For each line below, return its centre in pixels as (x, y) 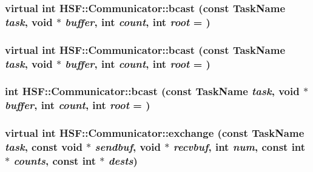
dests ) (123, 161)
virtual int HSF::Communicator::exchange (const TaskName (155, 133)
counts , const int (55, 161)
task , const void (44, 147)
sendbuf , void (128, 147)
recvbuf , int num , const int (239, 147)
